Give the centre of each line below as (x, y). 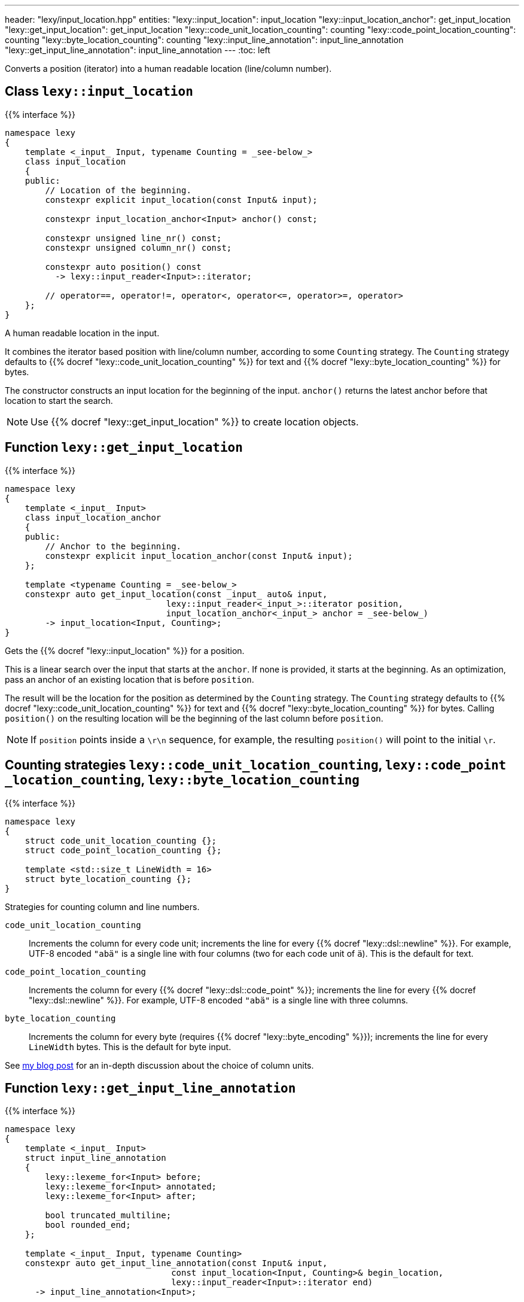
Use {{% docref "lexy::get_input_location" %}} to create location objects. (195, 422)
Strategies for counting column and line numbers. (102, 906)
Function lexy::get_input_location (124, 448)
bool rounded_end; (88, 1225)
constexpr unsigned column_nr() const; (138, 247)
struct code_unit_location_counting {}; (121, 840)
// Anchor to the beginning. (113, 546)
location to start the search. (59, 400)
